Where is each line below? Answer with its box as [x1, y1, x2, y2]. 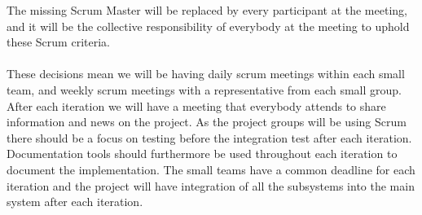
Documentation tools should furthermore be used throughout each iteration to [7, 145, 398, 162]
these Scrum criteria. [7, 33, 110, 50]
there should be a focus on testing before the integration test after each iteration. [7, 129, 412, 146]
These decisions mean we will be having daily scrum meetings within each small [7, 65, 405, 82]
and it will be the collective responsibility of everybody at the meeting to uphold [7, 17, 410, 34]
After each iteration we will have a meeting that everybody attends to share [7, 97, 386, 114]
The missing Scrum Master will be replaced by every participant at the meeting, [7, 2, 407, 18]
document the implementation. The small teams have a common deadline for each [7, 160, 415, 178]
